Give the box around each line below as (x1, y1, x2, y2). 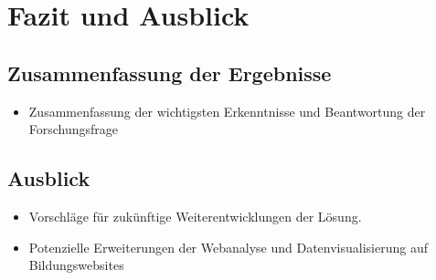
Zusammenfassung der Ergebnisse (7, 58, 332, 87)
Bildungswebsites (28, 255, 124, 275)
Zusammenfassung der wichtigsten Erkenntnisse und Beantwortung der (28, 101, 426, 120)
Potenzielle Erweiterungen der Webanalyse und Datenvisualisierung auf (28, 237, 428, 256)
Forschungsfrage (28, 119, 119, 139)
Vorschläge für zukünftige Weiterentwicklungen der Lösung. (28, 206, 362, 225)
